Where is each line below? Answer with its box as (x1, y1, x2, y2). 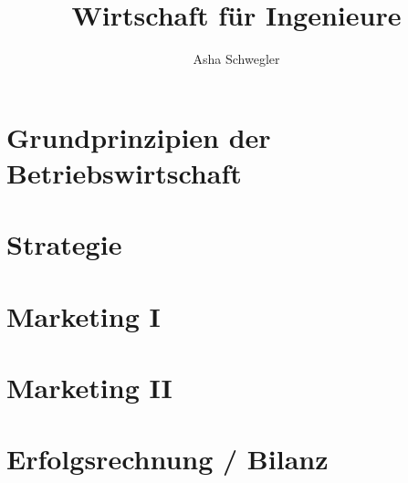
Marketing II (6, 369, 173, 406)
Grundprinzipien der (6, 118, 271, 155)
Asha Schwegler (193, 49, 280, 68)
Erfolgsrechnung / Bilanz (6, 440, 329, 478)
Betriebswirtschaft (6, 153, 242, 191)
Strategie (6, 226, 122, 263)
